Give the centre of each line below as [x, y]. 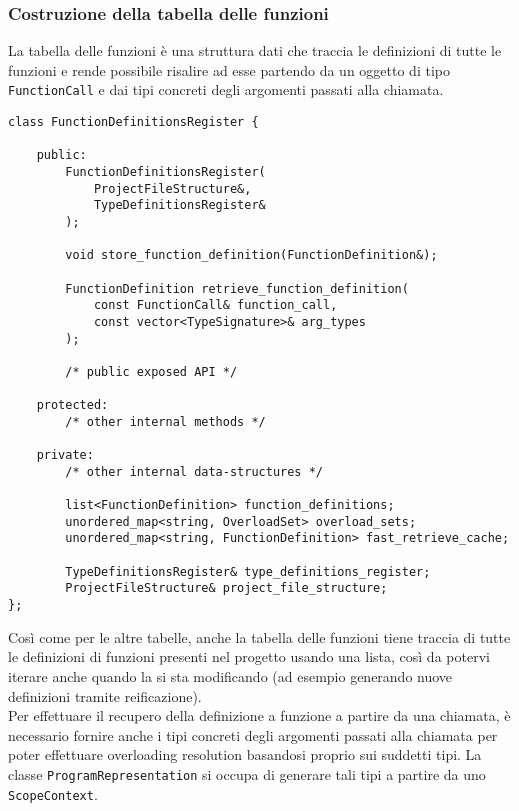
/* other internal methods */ [165, 421]
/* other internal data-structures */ [194, 471]
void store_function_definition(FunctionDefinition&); [251, 255]
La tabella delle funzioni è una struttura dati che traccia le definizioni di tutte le [255, 50]
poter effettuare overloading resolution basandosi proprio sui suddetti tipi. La [245, 754]
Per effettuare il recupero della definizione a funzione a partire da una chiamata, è [259, 715]
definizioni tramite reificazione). [105, 695]
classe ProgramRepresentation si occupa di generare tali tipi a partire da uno [247, 773]
